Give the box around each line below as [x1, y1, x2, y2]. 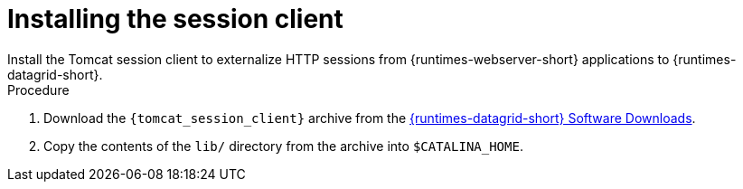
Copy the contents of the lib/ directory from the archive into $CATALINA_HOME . [43, 137, 523, 154]
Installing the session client [7, 4, 343, 34]
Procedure [7, 81, 70, 98]
